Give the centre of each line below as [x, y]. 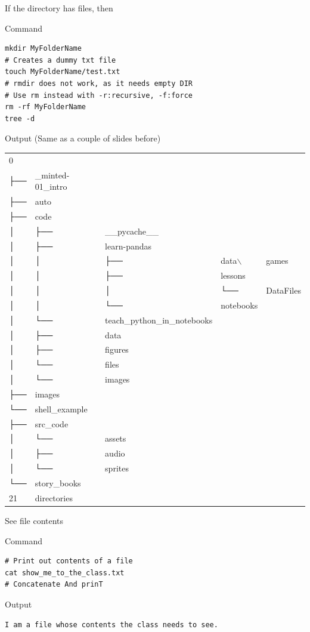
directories [54, 497]
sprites [117, 468]
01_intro [51, 186]
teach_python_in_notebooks [159, 320]
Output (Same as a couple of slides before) [83, 138]
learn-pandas [128, 246]
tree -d [20, 118]
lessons [233, 275]
